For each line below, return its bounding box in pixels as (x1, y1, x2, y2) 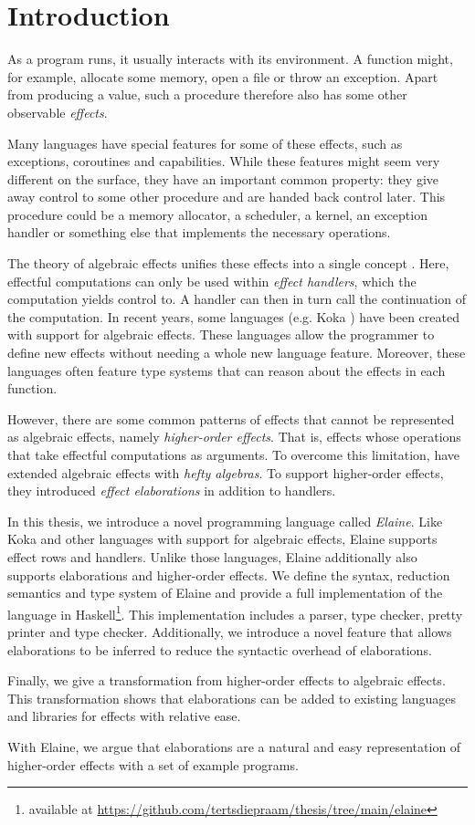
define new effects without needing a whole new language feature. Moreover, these (7, 343, 466, 362)
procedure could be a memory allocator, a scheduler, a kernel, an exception (7, 204, 427, 224)
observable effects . (7, 102, 108, 121)
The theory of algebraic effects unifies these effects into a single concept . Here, (7, 254, 449, 273)
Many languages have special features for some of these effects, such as (7, 133, 403, 152)
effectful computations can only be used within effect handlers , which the (7, 271, 417, 290)
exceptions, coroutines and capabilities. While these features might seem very (7, 151, 440, 171)
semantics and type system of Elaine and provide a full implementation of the (7, 583, 443, 602)
